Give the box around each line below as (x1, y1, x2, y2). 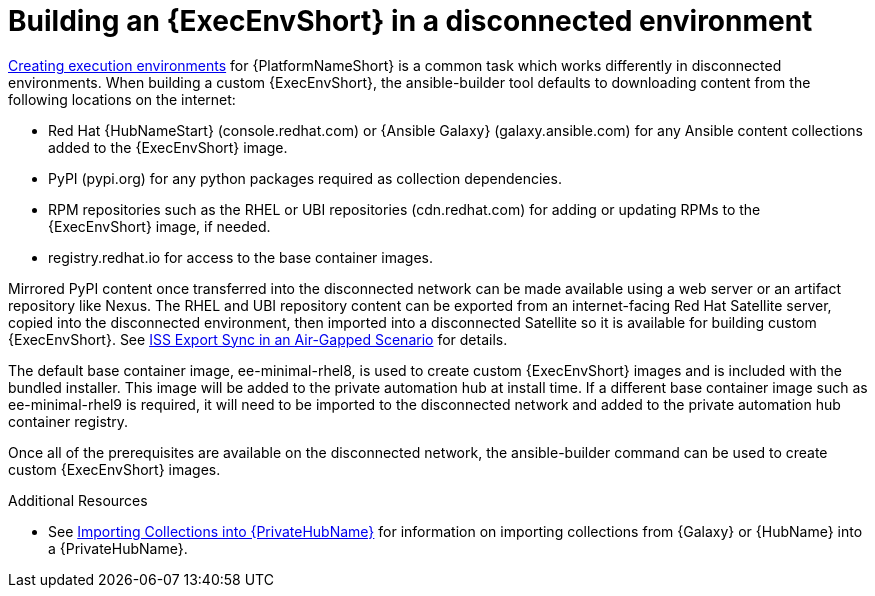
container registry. (8, 412, 129, 430)
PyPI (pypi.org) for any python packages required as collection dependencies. (48, 169, 562, 187)
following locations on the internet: (8, 90, 236, 108)
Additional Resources (8, 491, 148, 509)
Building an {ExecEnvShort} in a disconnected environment (8, 4, 813, 38)
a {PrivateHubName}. (48, 539, 188, 557)
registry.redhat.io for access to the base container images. (48, 248, 433, 266)
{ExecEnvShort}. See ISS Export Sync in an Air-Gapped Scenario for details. (8, 330, 508, 348)
